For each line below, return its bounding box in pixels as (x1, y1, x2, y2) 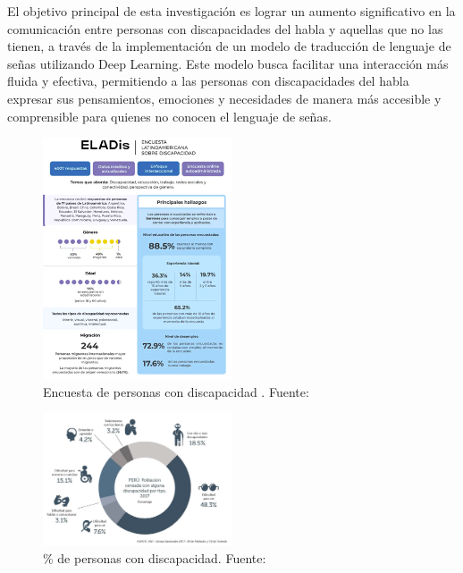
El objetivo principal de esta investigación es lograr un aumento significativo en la (7, 2, 456, 20)
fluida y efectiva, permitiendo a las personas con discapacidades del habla (7, 72, 409, 90)
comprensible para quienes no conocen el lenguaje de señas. (7, 106, 332, 125)
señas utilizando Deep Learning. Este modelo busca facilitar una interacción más (7, 54, 449, 72)
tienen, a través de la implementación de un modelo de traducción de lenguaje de (7, 37, 451, 55)
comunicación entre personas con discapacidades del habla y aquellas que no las (7, 19, 443, 38)
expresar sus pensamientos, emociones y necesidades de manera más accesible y (7, 88, 442, 107)
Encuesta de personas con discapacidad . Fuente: (43, 382, 309, 400)
